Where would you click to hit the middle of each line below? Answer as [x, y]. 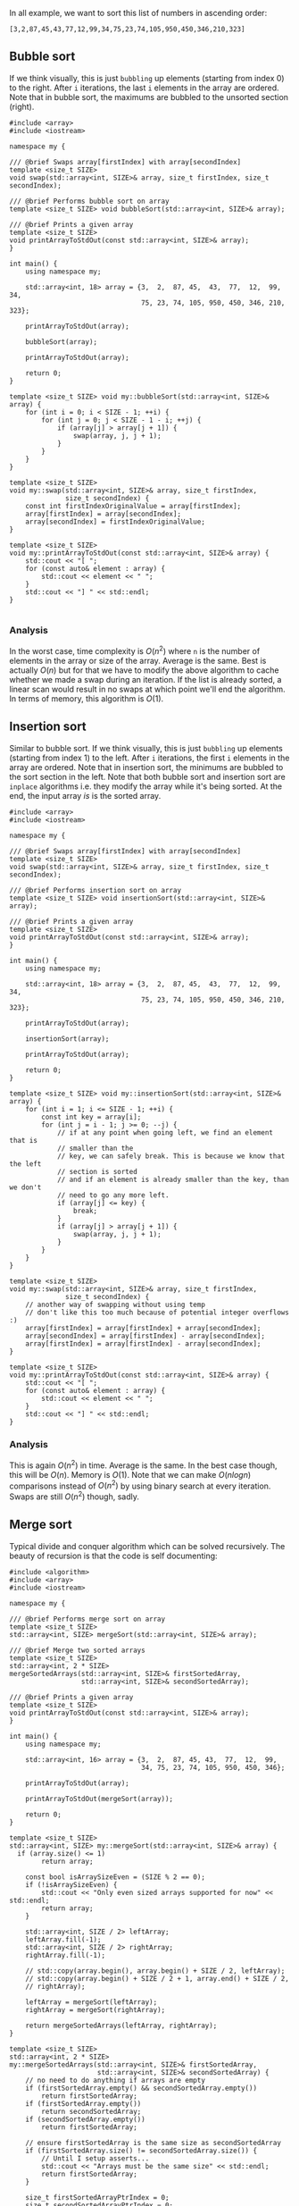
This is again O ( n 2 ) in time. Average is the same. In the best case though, [143, 1464]
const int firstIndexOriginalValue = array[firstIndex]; [133, 506]
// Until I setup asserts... [96, 2158]
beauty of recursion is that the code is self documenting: [113, 1556]
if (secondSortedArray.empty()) [85, 2119]
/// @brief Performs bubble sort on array [89, 201]
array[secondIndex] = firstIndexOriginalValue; [115, 522]
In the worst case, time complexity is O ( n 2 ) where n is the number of [135, 650]
